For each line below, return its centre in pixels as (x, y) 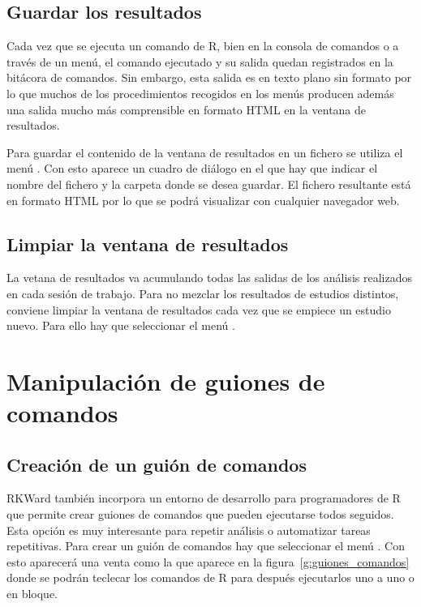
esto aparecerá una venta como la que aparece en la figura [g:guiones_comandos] (208, 561)
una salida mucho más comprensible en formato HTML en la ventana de (187, 109)
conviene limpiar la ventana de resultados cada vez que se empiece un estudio (199, 309)
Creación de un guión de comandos (157, 464)
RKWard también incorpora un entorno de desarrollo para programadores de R (204, 498)
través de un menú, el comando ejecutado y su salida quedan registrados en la (200, 61)
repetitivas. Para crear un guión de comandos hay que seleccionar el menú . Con (206, 546)
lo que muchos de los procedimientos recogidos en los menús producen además (200, 93)
